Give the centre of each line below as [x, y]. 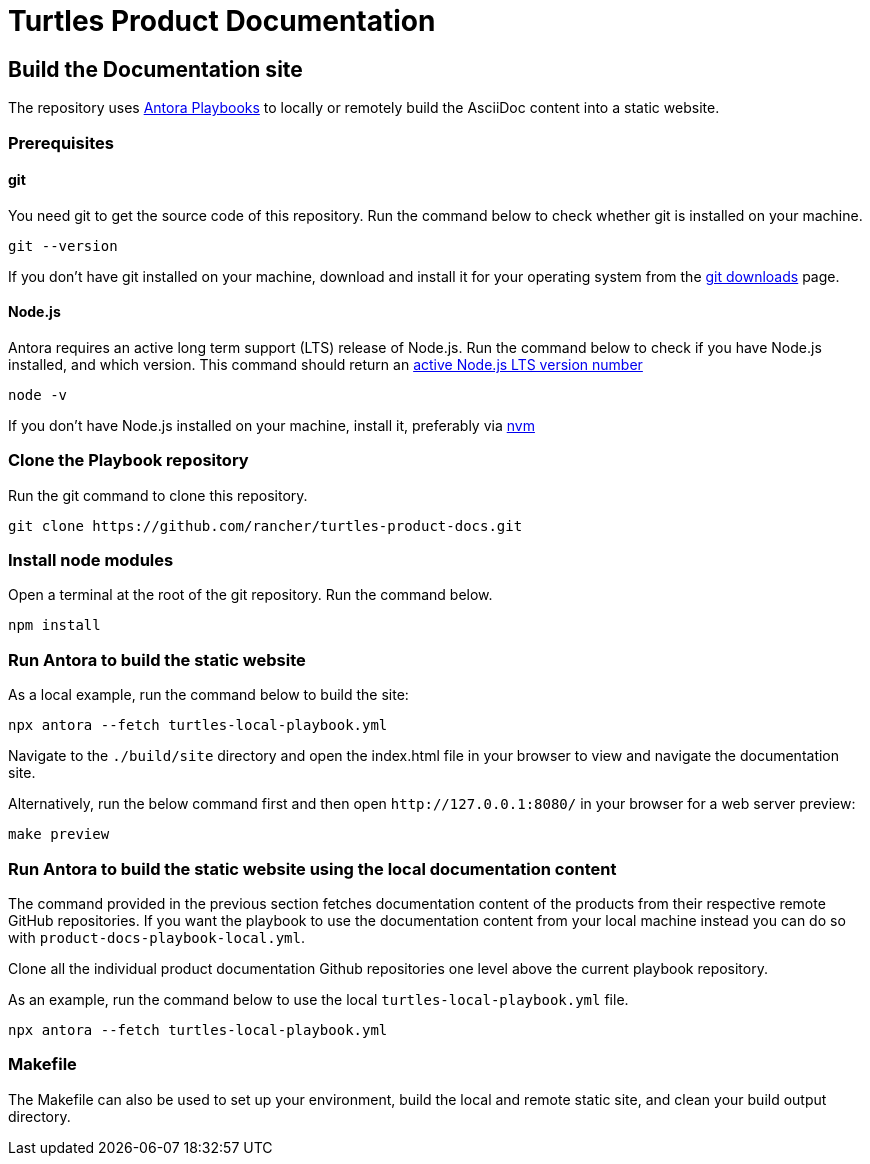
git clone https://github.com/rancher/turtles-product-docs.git [265, 525]
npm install [54, 625]
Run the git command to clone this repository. [158, 495]
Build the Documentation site [155, 69]
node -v [38, 394]
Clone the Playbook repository [128, 460]
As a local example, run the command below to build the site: [208, 695]
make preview [59, 834]
